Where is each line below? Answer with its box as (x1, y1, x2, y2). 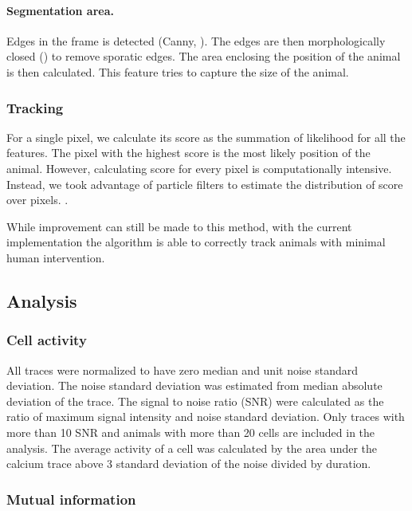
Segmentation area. (6, 2, 114, 18)
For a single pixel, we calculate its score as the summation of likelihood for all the (6, 128, 406, 145)
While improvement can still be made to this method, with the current (6, 218, 352, 234)
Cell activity (6, 330, 87, 350)
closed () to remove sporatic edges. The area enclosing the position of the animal (6, 48, 401, 65)
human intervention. (6, 249, 105, 265)
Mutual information (6, 489, 136, 509)
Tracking (6, 97, 64, 117)
